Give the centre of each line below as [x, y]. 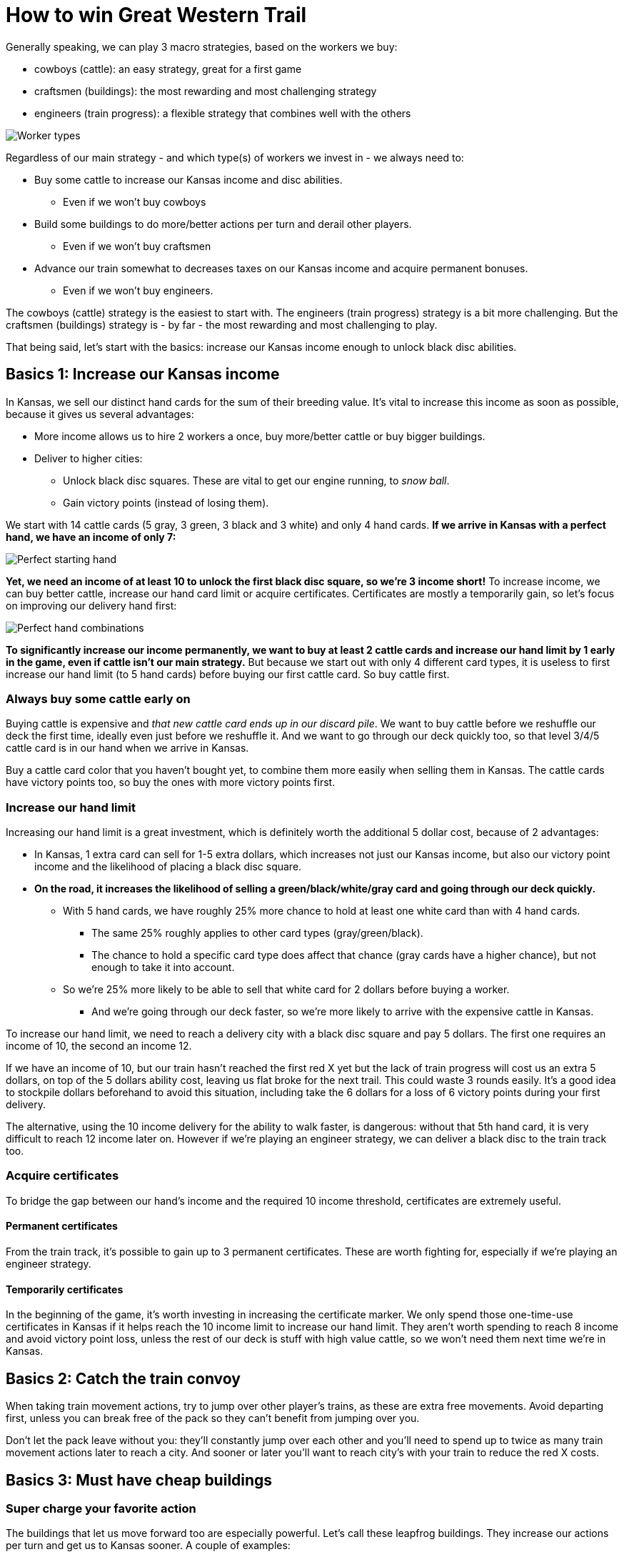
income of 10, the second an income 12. [99, 1046]
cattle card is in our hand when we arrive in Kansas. [127, 748]
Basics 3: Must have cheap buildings [139, 1480]
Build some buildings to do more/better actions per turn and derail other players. [223, 224]
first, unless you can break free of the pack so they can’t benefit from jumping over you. [213, 1418]
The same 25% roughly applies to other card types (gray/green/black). [257, 933]
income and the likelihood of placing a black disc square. [168, 867]
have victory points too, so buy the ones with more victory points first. [171, 782]
